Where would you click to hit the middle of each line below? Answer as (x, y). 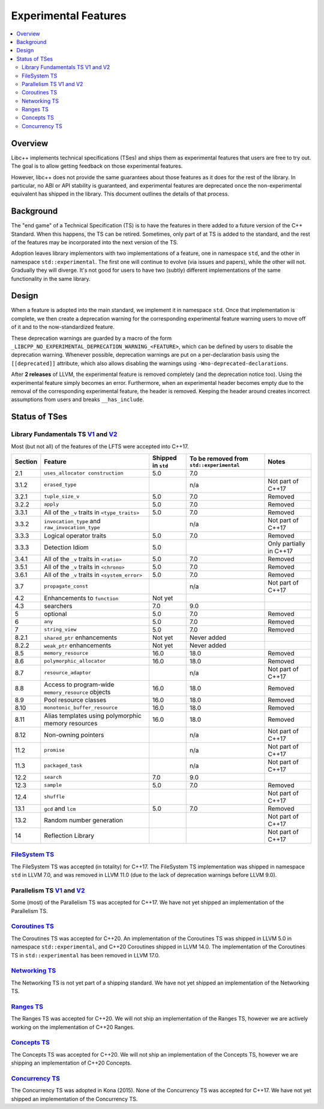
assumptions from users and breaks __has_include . (78, 399)
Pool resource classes (75, 699)
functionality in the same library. (51, 278)
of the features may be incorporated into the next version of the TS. (94, 242)
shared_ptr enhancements (80, 637)
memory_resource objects (77, 692)
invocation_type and (72, 521)
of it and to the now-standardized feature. (63, 327)
